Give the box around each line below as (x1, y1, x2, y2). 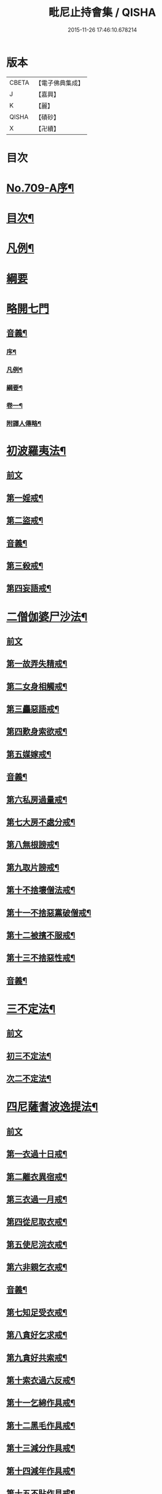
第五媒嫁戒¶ (6, 749, 52, 759)
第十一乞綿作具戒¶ (6, 1398, 76, 1408)
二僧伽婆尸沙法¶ (6, 610, 88, 624)
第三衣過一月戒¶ (6, 1194, 68, 1204)
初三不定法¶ (6, 1051, 52, 1061)
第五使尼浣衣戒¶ (6, 1239, 68, 1250)
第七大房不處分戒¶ (6, 817, 76, 828)
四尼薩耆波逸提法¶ (6, 1100, 99, 1114)
